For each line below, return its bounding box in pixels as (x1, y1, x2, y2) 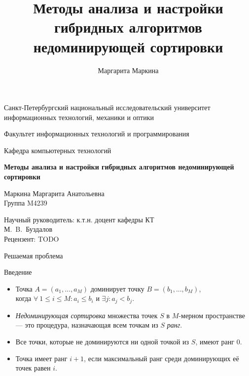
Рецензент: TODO (4, 234, 59, 244)
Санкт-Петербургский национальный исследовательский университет (4, 102, 211, 113)
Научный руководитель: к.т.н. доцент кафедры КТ (4, 214, 154, 224)
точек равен (15, 363, 51, 373)
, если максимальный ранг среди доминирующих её (84, 353, 239, 363)
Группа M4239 (4, 198, 47, 208)
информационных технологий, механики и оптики (4, 112, 154, 122)
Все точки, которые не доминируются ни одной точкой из (15, 336, 189, 347)
